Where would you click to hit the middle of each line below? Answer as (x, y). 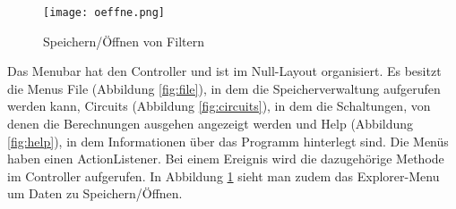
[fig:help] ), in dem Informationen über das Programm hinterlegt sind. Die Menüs (228, 141)
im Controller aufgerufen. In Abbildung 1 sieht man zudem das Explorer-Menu (224, 176)
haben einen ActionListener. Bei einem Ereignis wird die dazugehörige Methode (226, 159)
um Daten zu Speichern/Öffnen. (95, 193)
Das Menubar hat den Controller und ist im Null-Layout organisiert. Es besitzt (224, 71)
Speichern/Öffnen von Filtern (124, 41)
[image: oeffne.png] (104, 13)
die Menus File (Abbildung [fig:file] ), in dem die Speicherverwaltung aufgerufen (224, 88)
